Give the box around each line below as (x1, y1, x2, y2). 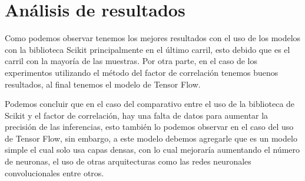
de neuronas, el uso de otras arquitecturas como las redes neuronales (5, 155, 251, 167)
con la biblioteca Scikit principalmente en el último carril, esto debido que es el (5, 43, 290, 55)
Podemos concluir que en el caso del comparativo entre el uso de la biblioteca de (5, 98, 295, 110)
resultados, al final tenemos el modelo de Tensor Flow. (5, 78, 201, 90)
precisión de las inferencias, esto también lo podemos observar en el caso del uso (5, 120, 294, 133)
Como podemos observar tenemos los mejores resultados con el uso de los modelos (5, 32, 301, 44)
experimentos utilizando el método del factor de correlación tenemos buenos (5, 66, 279, 78)
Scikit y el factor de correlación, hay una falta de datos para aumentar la (5, 109, 268, 121)
